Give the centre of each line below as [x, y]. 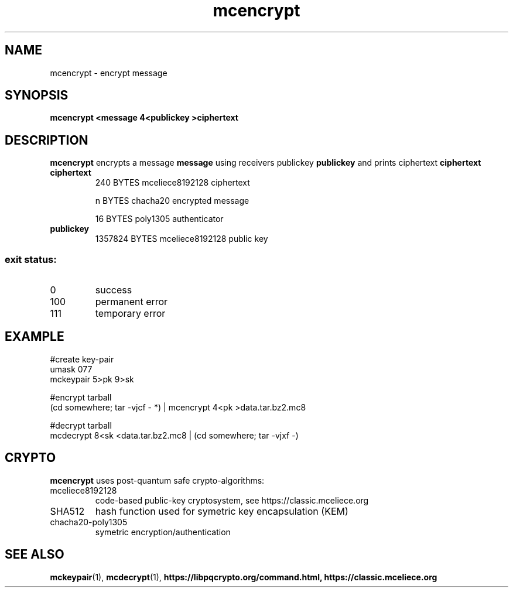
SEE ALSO [35, 555]
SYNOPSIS [37, 95]
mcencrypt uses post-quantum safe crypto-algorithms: [157, 480]
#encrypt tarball [81, 397]
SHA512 [67, 511]
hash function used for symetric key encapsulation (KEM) [222, 511]
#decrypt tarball [81, 425]
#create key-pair [82, 359]
